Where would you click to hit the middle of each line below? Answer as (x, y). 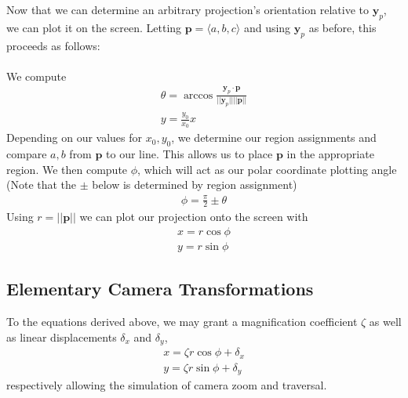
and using (267, 27)
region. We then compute (67, 169)
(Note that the (42, 185)
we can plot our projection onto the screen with (194, 217)
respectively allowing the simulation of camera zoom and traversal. (167, 385)
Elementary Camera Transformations (160, 289)
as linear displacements (62, 336)
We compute (36, 76)
